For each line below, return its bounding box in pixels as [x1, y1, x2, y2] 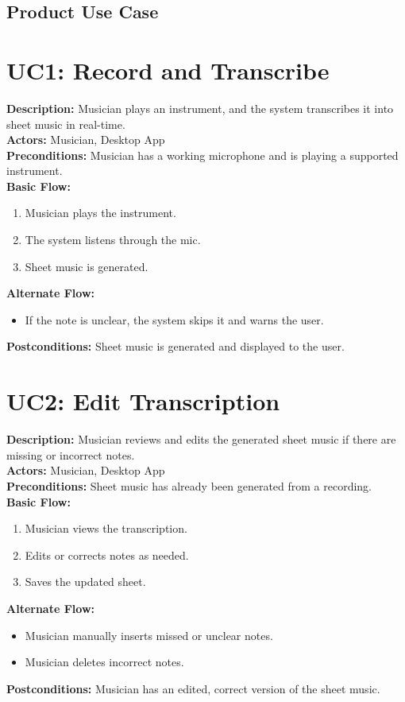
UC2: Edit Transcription [6, 385, 280, 417]
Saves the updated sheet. [25, 573, 146, 590]
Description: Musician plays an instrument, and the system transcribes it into [6, 99, 394, 116]
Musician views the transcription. [25, 520, 187, 537]
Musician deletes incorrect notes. [25, 654, 184, 670]
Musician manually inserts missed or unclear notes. [25, 626, 273, 643]
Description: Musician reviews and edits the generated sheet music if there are [6, 431, 396, 448]
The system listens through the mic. [25, 231, 201, 248]
